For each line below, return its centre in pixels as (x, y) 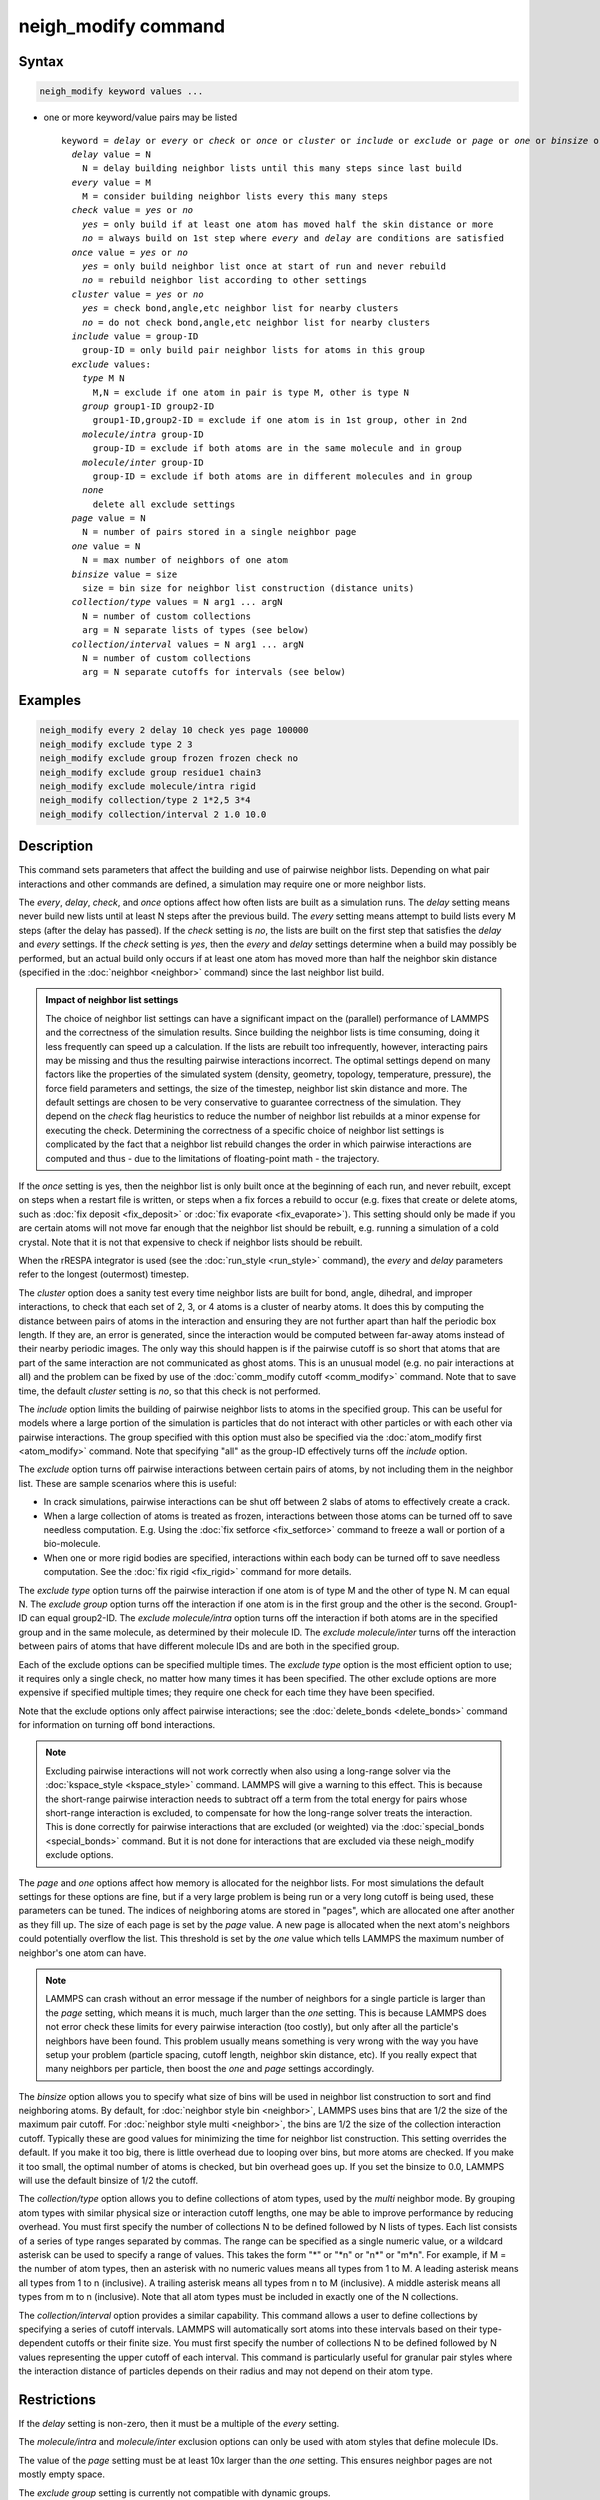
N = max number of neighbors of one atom (185, 560)
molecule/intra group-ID (142, 434)
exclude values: (111, 364)
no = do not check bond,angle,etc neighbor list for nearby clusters (256, 322)
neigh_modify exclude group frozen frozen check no (169, 758)
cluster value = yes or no (137, 294)
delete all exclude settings (164, 504)
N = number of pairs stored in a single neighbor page (219, 532)
